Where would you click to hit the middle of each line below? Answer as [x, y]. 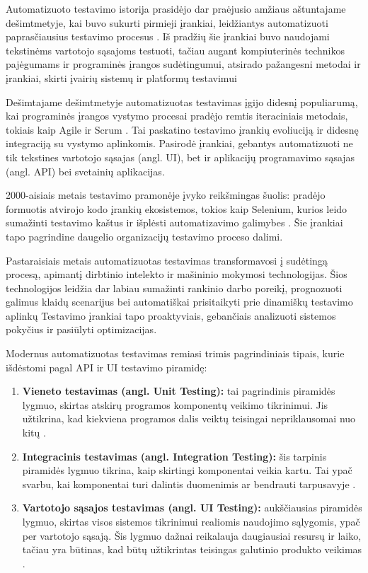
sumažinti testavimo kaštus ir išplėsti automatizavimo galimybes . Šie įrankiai [174, 222]
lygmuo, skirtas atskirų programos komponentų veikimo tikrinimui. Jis [175, 404]
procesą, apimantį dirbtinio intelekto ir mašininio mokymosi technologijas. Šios [177, 274]
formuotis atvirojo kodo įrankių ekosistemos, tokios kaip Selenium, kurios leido [177, 208]
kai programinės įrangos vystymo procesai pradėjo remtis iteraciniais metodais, [177, 116]
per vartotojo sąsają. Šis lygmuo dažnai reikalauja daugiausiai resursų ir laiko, [192, 535]
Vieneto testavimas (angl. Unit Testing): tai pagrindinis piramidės [179, 391]
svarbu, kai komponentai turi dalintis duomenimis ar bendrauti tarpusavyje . [189, 484]
